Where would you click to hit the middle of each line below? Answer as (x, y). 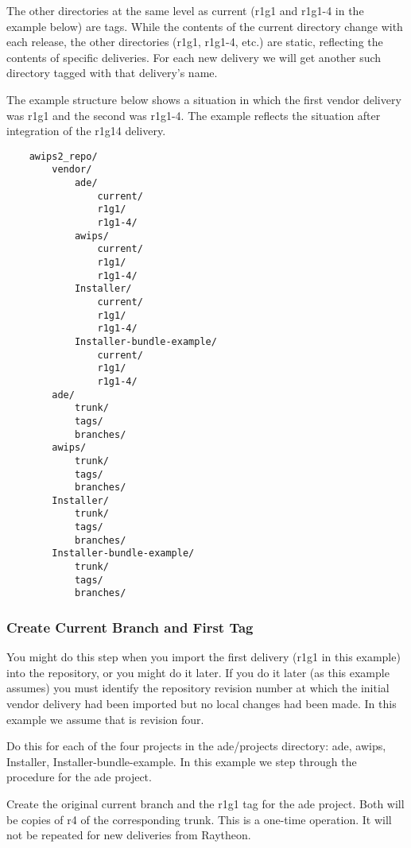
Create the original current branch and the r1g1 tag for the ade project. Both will (205, 804)
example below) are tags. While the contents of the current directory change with (205, 26)
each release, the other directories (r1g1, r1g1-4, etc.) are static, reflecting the (195, 42)
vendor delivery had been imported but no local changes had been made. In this (202, 704)
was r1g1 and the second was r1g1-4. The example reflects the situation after (194, 115)
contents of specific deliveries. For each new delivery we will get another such (194, 57)
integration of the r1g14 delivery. (86, 131)
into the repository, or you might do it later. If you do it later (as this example (198, 672)
